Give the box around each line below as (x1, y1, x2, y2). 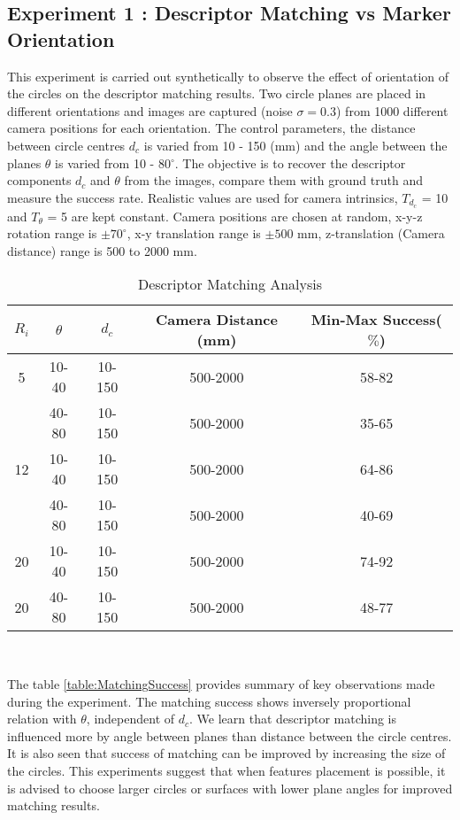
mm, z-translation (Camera (297, 224, 445, 243)
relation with (7, 709, 77, 728)
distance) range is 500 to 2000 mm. (7, 241, 197, 259)
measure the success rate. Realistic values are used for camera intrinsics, (7, 188, 398, 206)
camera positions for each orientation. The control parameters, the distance (7, 119, 416, 137)
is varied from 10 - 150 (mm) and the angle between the (143, 135, 448, 154)
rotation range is (7, 224, 97, 243)
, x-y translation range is (126, 224, 261, 243)
